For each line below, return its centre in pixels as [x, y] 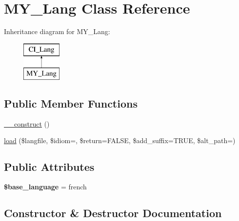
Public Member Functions [71, 103]
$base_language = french [45, 187]
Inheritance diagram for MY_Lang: [57, 31]
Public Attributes [49, 166]
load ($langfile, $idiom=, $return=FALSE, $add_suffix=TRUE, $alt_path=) [120, 140]
